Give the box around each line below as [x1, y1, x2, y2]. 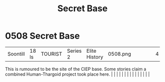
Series [67, 47, 82, 54]
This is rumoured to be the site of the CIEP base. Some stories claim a [5, 66, 146, 72]
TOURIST [41, 50, 62, 57]
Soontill [7, 50, 25, 57]
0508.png [108, 50, 132, 57]
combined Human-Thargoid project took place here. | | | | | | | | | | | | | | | [5, 71, 150, 77]
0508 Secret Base [5, 30, 80, 41]
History [86, 53, 104, 60]
